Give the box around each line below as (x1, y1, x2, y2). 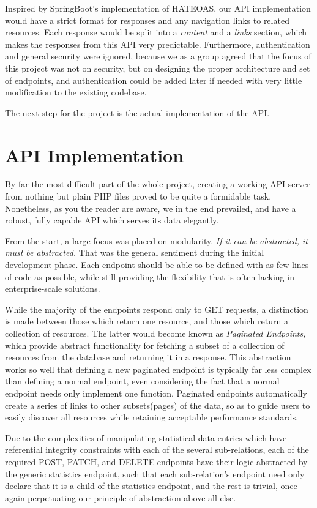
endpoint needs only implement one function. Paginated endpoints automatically (5, 386, 307, 399)
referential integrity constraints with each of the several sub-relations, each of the (5, 443, 309, 456)
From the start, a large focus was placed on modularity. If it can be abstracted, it (5, 234, 308, 247)
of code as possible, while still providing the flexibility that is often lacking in (5, 270, 294, 283)
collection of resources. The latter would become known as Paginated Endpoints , (5, 327, 306, 339)
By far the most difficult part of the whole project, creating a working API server (5, 177, 310, 190)
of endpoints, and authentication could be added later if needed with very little (5, 73, 302, 86)
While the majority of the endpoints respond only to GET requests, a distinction (5, 302, 308, 315)
